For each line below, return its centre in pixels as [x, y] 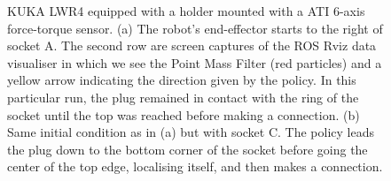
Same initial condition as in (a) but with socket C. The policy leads [191, 132]
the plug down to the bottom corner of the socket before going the [188, 149]
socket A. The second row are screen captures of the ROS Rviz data [192, 45]
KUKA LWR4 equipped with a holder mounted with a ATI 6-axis [186, 11]
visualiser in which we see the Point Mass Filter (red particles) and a [195, 62]
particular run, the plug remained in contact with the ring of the [183, 97]
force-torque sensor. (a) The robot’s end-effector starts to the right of [195, 28]
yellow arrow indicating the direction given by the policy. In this [182, 80]
